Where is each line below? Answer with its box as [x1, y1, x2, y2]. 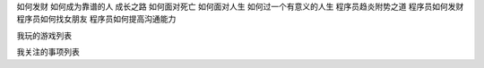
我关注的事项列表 [16, 47, 80, 57]
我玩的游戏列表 [16, 30, 72, 40]
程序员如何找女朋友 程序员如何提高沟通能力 [16, 13, 177, 24]
